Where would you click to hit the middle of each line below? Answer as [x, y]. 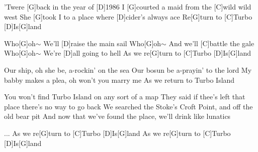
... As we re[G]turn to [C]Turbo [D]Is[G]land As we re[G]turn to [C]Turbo [117, 133]
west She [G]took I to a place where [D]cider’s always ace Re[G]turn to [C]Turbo [128, 16]
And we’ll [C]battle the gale [211, 43]
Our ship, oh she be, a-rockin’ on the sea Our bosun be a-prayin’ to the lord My [128, 69]
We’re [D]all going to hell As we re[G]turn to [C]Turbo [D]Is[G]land [147, 53]
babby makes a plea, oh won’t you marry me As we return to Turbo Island [119, 80]
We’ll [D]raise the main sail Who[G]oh [102, 43]
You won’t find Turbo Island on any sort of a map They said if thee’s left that [125, 97]
